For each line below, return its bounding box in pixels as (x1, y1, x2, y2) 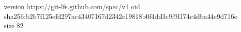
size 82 (4, 20, 24, 31)
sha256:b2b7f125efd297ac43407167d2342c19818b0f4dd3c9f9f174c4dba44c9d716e (4, 11, 237, 21)
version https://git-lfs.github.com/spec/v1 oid (4, 1, 140, 11)
